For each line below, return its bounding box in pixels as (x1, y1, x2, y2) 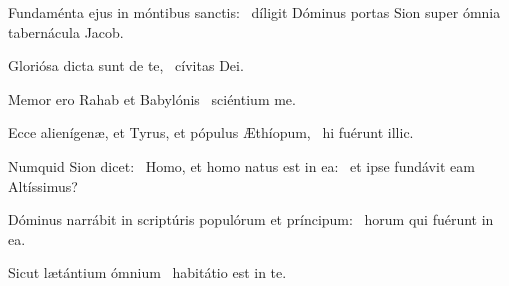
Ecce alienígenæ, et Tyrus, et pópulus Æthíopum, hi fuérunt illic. (8, 122, 414, 143)
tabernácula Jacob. (8, 21, 124, 42)
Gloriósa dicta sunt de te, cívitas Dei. (8, 55, 244, 76)
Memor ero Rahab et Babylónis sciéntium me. (8, 88, 296, 109)
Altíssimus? (8, 175, 78, 196)
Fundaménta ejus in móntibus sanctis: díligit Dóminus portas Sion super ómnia (8, 2, 501, 22)
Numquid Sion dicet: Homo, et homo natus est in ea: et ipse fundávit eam (8, 155, 475, 176)
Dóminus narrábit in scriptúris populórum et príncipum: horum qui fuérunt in (8, 209, 494, 230)
